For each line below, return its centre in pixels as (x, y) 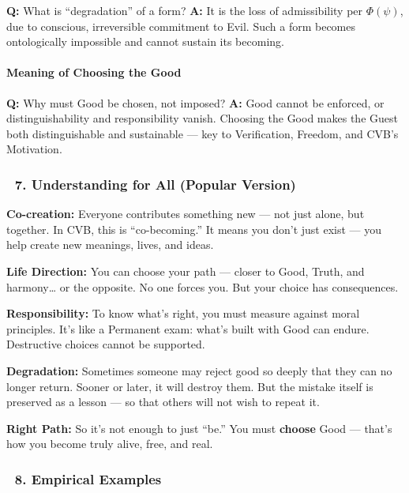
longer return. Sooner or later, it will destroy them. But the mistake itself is (190, 386)
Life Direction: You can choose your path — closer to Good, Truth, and (186, 271)
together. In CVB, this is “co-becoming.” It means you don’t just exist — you (194, 229)
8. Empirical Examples (88, 478)
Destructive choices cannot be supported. (106, 344)
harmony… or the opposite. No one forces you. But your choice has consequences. (203, 286)
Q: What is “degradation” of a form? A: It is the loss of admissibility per (185, 10)
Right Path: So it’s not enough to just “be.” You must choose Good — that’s (199, 428)
